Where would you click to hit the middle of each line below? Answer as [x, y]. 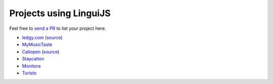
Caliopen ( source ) [41, 52]
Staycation [33, 59]
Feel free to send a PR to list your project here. [58, 28]
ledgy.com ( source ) [42, 37]
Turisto [29, 73]
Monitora [31, 66]
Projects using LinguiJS [60, 13]
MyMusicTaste [37, 45]
